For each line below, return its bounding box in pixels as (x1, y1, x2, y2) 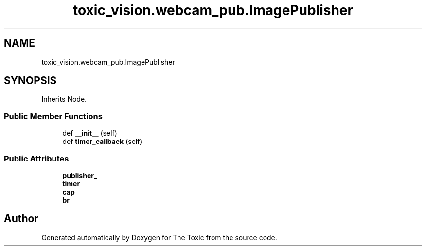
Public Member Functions (4, 111, 103, 121)
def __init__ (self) (62, 129, 117, 138)
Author (4, 213, 38, 225)
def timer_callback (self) (62, 137, 142, 146)
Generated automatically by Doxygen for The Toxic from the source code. (41, 233, 277, 242)
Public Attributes (4, 153, 69, 163)
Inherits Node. (41, 95, 87, 104)
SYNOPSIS (4, 74, 57, 87)
